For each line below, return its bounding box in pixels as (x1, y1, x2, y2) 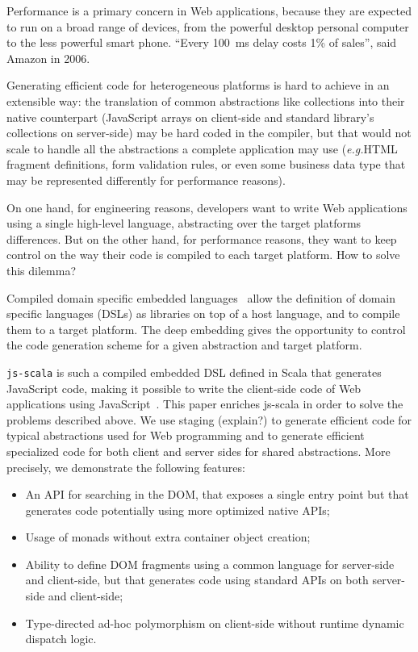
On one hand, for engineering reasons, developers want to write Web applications (6, 199, 408, 215)
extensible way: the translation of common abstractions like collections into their (6, 92, 405, 109)
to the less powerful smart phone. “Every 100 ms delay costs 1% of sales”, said (6, 34, 397, 51)
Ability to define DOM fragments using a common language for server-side (25, 555, 395, 572)
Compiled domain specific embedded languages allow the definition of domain (6, 289, 396, 306)
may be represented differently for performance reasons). (6, 171, 286, 188)
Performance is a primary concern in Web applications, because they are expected (6, 2, 412, 19)
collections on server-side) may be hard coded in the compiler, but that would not (6, 124, 412, 141)
